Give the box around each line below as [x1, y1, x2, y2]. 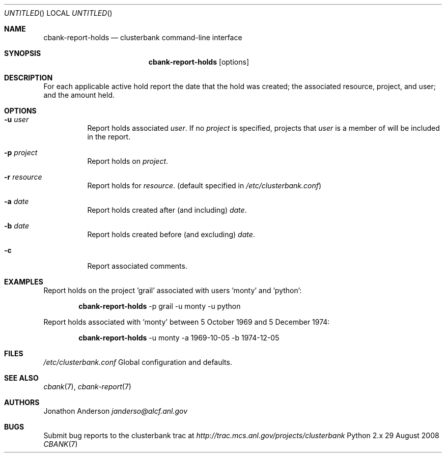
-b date [4, 221, 30, 230]
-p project [4, 148, 38, 157]
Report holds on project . [87, 157, 169, 165]
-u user [4, 115, 29, 124]
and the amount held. [43, 91, 115, 99]
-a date [4, 197, 29, 206]
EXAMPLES [4, 277, 43, 286]
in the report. [87, 132, 131, 141]
